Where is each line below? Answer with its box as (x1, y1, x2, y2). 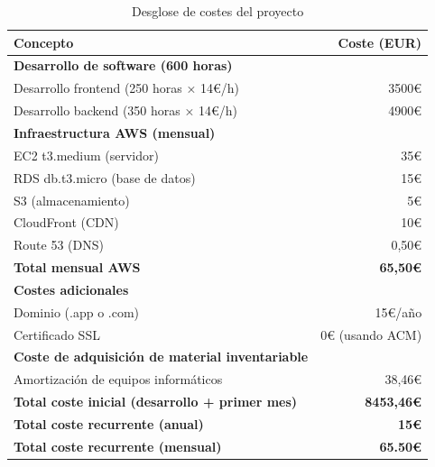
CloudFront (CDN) (14, 213, 119, 232)
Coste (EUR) (338, 32, 422, 51)
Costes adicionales (14, 279, 129, 298)
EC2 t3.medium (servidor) (14, 145, 159, 164)
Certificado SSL (14, 325, 100, 343)
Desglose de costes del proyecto (131, 2, 304, 20)
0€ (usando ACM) (320, 325, 422, 343)
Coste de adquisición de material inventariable (14, 347, 309, 366)
